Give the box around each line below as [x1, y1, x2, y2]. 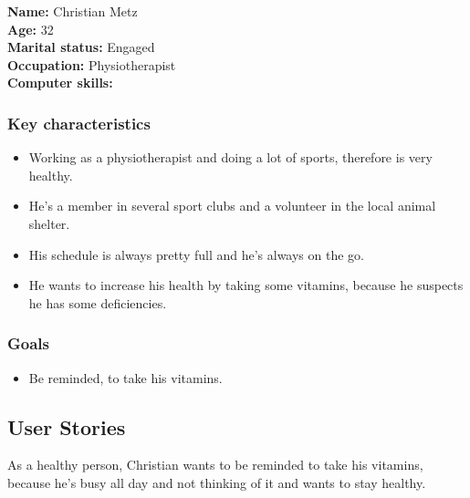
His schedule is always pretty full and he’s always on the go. [28, 244, 364, 264]
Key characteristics [7, 111, 151, 134]
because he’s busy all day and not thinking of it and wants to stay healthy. [7, 472, 426, 492]
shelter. [28, 213, 70, 233]
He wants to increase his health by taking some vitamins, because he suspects [28, 275, 464, 295]
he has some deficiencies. [28, 293, 167, 312]
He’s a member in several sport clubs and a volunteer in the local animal [28, 196, 436, 215]
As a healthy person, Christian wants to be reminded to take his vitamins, [7, 455, 423, 474]
